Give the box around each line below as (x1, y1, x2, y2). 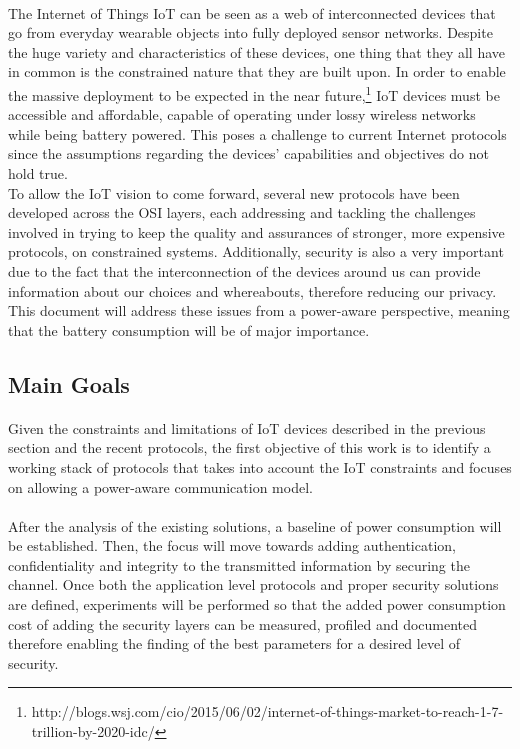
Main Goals (8, 368, 130, 399)
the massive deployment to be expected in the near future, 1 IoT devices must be (8, 81, 500, 105)
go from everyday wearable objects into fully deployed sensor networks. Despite (8, 22, 493, 43)
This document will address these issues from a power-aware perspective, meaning (8, 300, 510, 321)
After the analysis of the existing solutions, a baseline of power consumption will (8, 515, 502, 536)
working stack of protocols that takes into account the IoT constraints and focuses (8, 456, 512, 477)
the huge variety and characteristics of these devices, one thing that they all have (8, 41, 505, 62)
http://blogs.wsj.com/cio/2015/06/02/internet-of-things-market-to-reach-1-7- (31, 701, 504, 722)
